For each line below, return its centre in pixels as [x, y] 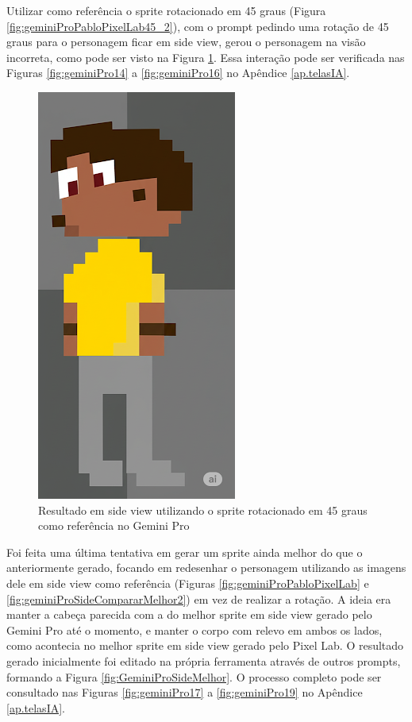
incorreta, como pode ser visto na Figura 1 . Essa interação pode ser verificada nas [206, 57]
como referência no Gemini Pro [114, 525]
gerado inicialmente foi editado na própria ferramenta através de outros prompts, [204, 660]
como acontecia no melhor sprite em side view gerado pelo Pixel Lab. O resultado [205, 645]
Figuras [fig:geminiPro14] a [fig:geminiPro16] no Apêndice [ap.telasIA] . [178, 73]
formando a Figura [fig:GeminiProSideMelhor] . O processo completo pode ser [194, 676]
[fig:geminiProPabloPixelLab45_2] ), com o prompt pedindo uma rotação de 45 [198, 26]
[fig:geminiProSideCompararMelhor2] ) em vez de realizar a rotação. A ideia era [199, 598]
